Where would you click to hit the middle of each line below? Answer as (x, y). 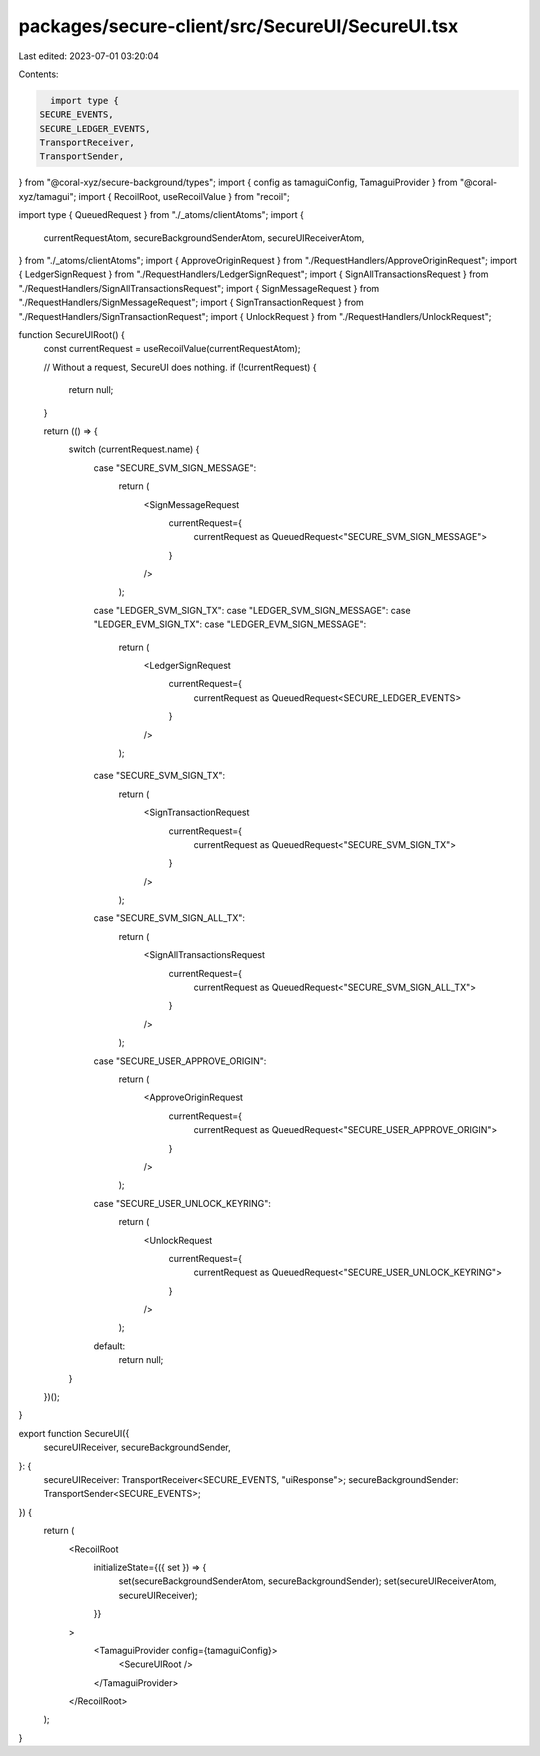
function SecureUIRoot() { (71, 334)
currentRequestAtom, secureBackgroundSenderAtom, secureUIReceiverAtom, (204, 237)
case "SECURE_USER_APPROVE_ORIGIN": (180, 1061)
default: (109, 1346)
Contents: (38, 74)
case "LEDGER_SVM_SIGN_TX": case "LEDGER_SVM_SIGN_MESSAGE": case (252, 610)
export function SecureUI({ (74, 1433)
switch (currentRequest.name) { (134, 449)
